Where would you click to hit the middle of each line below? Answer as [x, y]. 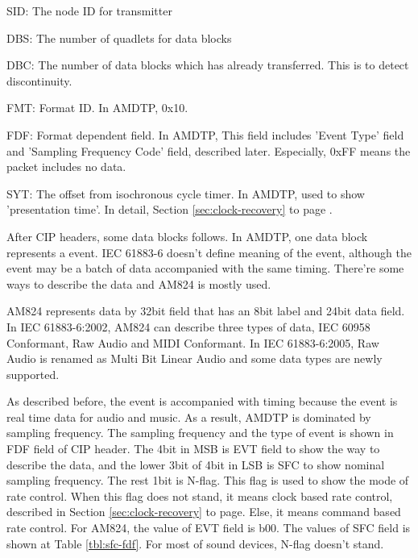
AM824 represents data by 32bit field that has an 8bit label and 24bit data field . [206, 311]
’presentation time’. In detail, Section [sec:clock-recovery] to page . [170, 209]
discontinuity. [39, 80]
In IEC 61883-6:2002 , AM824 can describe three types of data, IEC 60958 [188, 326]
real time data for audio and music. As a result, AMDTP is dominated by [189, 416]
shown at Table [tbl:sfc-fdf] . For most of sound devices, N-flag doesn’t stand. [195, 543]
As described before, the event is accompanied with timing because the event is [202, 401]
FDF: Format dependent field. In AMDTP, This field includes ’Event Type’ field [205, 134]
